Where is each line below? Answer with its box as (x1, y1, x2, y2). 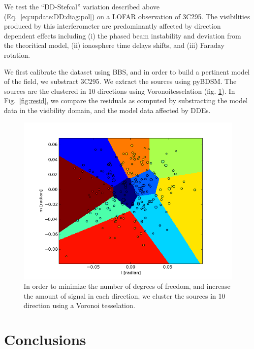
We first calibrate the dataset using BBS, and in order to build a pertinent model (4, 66, 250, 77)
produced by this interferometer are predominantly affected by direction (4, 21, 221, 31)
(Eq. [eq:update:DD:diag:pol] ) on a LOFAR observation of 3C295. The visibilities (4, 11, 250, 21)
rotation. (4, 49, 30, 60)
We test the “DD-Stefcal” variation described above (4, 1, 159, 11)
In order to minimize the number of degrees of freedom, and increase (24, 281, 230, 291)
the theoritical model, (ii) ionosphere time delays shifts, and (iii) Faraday (4, 40, 224, 50)
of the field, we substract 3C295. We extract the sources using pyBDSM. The (4, 76, 237, 86)
